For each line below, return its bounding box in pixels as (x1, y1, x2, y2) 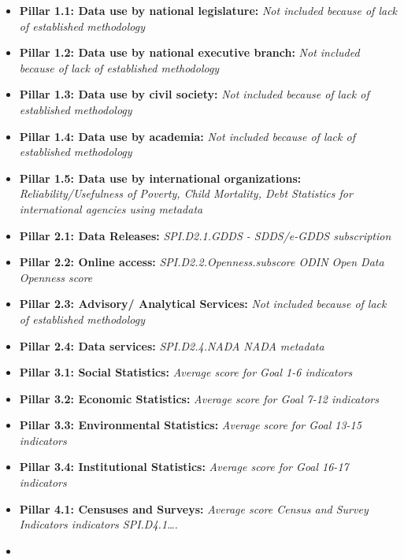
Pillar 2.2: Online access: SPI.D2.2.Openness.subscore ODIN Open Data (19, 254, 384, 270)
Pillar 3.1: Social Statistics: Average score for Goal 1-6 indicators (19, 364, 353, 380)
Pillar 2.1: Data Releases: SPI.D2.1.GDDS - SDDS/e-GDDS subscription (19, 227, 391, 243)
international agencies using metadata (19, 200, 203, 217)
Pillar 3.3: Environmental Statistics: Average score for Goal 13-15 (19, 417, 361, 433)
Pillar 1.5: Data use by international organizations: (19, 169, 302, 186)
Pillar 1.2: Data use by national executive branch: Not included (19, 44, 360, 61)
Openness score (19, 269, 93, 285)
